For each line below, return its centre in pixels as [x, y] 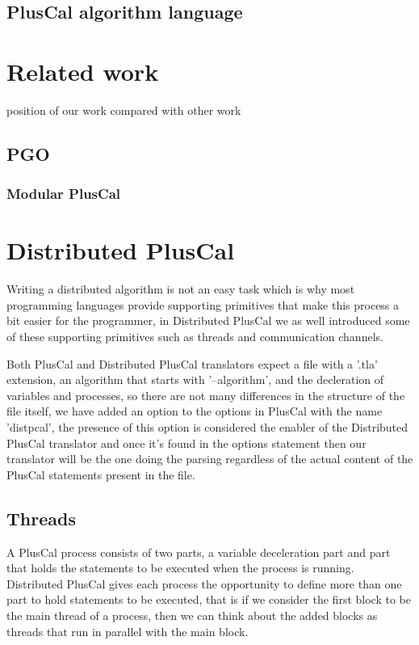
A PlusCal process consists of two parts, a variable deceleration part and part [199, 552]
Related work [83, 71]
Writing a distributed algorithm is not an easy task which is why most [181, 289]
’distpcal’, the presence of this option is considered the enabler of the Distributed [207, 427]
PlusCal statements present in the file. [101, 474]
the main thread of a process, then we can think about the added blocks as [192, 615]
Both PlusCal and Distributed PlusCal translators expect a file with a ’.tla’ [192, 363]
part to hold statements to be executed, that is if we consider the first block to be [209, 599]
